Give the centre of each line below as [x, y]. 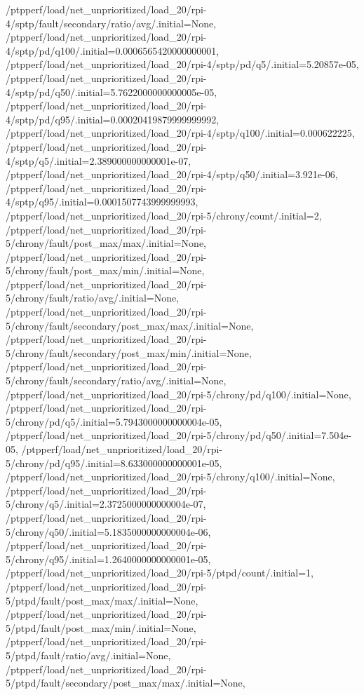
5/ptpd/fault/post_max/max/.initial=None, [102, 600]
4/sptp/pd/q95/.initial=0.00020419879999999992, [113, 119]
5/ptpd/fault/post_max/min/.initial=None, [101, 627]
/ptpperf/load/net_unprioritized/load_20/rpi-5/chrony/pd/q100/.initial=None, [178, 394]
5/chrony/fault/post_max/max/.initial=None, [106, 243]
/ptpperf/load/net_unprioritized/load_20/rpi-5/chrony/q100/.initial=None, [170, 477]
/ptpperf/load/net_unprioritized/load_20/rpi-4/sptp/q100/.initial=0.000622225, [180, 133]
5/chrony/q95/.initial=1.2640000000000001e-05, [108, 559]
